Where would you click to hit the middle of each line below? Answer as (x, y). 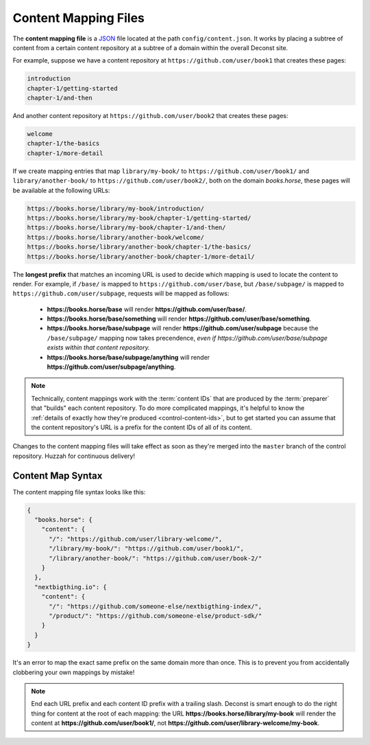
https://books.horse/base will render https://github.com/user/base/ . (147, 309)
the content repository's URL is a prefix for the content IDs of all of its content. (141, 427)
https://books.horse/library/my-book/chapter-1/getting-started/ (139, 218)
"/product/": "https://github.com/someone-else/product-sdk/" (156, 616)
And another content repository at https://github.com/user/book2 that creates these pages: (150, 116)
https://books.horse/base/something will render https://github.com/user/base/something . (179, 319)
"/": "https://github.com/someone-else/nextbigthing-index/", (156, 606)
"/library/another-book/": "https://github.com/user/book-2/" (156, 558)
